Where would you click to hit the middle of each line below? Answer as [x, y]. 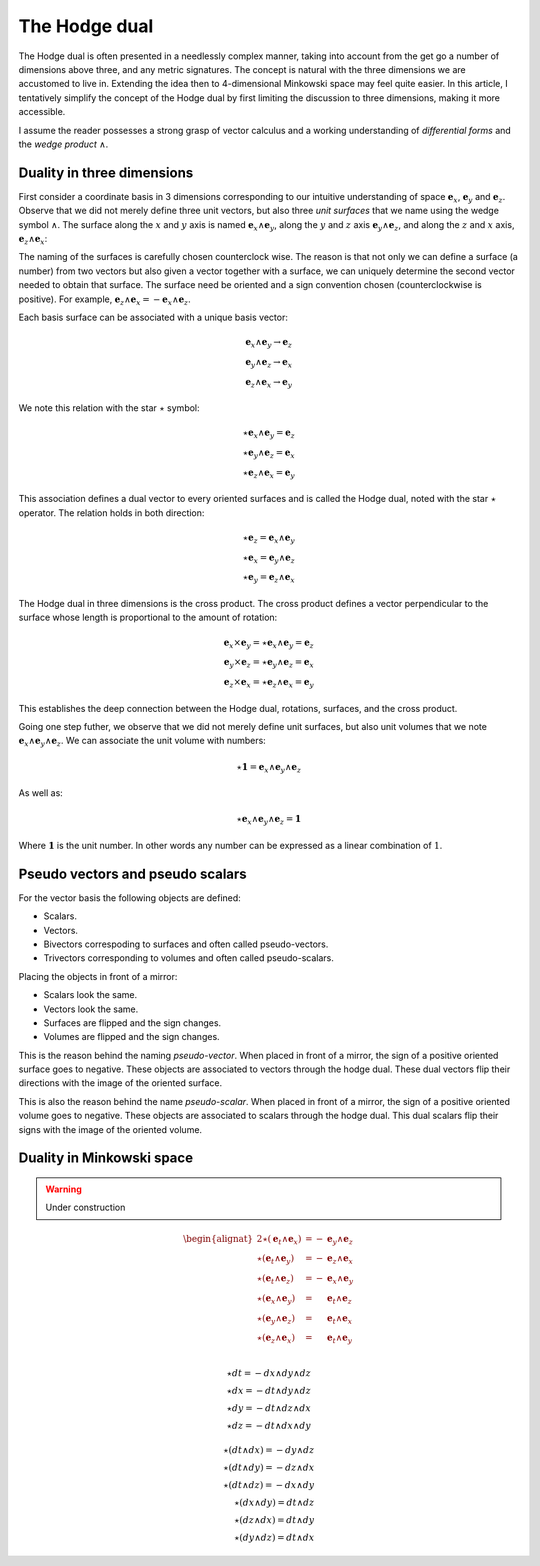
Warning [63, 1189]
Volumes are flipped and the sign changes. [131, 1037]
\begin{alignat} [218, 1238]
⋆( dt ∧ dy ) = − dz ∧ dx [269, 1467]
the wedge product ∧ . [63, 144]
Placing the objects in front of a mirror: [98, 976]
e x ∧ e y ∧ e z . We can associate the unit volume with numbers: [142, 742]
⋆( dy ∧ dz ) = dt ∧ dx [274, 1537]
